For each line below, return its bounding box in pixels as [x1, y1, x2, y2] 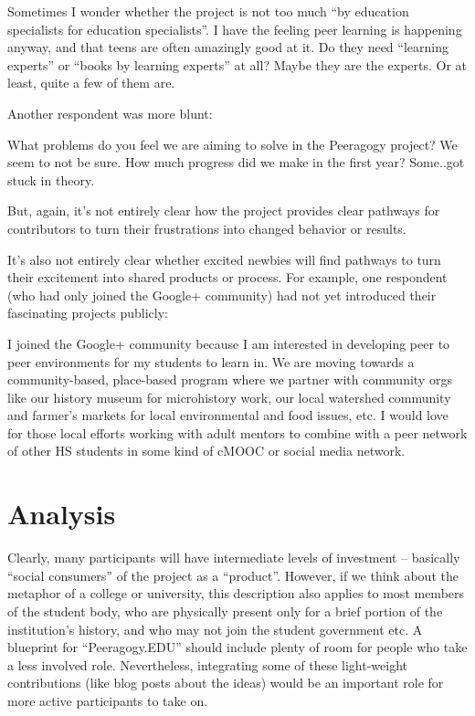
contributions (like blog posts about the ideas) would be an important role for [7, 673, 444, 692]
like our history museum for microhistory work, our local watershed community [7, 387, 451, 406]
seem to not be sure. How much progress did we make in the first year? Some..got [7, 153, 465, 172]
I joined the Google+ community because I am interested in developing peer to [7, 333, 450, 353]
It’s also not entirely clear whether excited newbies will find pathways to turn [7, 249, 441, 268]
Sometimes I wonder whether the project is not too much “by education [7, 2, 409, 20]
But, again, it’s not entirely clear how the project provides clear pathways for [7, 201, 440, 220]
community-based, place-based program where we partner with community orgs [7, 370, 452, 389]
